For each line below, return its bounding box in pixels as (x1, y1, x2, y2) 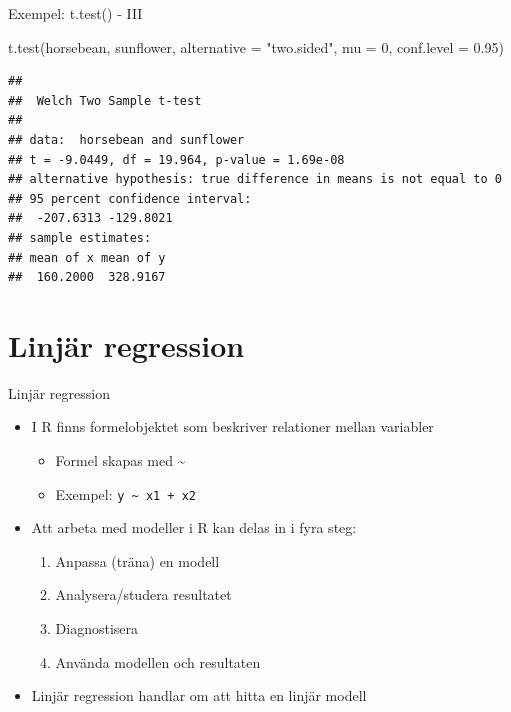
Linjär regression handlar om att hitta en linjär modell (31, 685, 367, 706)
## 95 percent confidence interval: (8, 191, 252, 206)
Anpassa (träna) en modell (55, 550, 220, 571)
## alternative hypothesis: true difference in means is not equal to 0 (8, 172, 502, 187)
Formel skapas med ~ (55, 450, 186, 471)
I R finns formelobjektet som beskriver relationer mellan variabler (31, 416, 434, 437)
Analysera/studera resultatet (55, 584, 232, 605)
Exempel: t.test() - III (8, 3, 143, 23)
